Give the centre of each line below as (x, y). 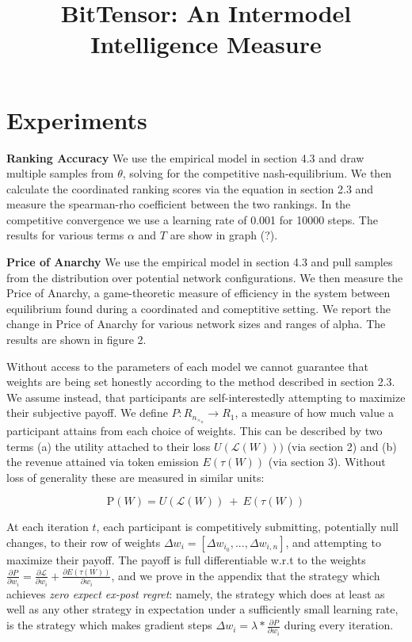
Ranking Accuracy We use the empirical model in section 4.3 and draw (185, 157)
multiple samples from (60, 173)
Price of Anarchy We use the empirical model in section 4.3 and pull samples (200, 262)
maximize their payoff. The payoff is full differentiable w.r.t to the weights (186, 559)
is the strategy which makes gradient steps (109, 625)
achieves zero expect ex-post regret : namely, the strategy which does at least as (196, 593)
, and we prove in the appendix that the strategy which (246, 575)
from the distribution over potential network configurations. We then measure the (205, 277)
